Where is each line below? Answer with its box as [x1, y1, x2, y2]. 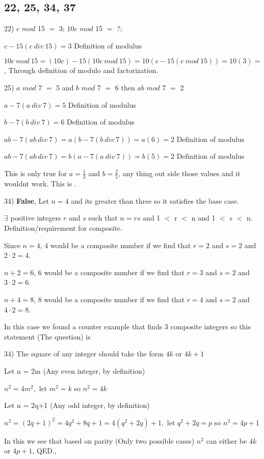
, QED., [32, 445, 57, 456]
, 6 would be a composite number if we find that [34, 267, 184, 277]
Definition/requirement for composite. [4, 223, 122, 233]
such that [88, 212, 118, 223]
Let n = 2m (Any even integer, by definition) [4, 365, 145, 376]
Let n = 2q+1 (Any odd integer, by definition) [4, 400, 150, 410]
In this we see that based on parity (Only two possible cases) [4, 435, 195, 446]
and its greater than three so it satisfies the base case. [71, 195, 239, 206]
